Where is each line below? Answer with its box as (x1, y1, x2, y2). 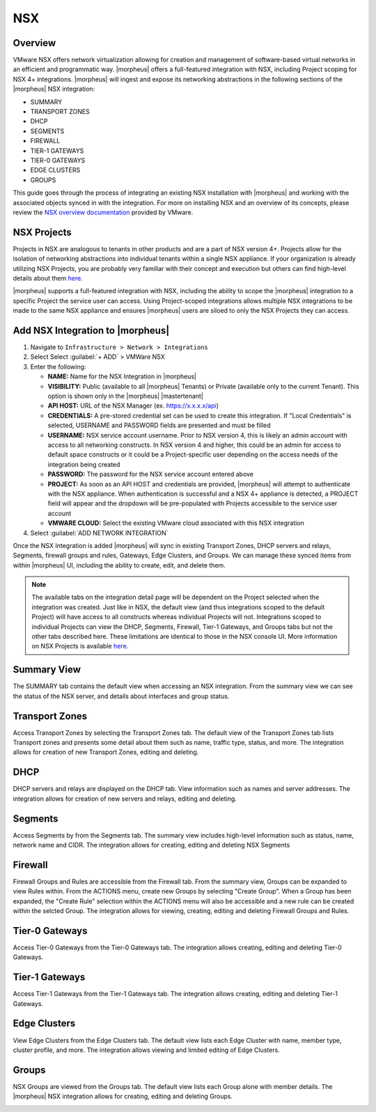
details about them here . (13, 274, 83, 282)
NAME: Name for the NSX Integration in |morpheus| (47, 372, 196, 380)
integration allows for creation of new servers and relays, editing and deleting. (13, 794, 237, 803)
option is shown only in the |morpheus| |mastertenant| (47, 392, 203, 401)
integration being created (47, 460, 120, 468)
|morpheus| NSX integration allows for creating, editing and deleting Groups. (13, 1092, 233, 1101)
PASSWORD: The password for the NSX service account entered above (47, 470, 254, 478)
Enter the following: (30, 362, 86, 371)
